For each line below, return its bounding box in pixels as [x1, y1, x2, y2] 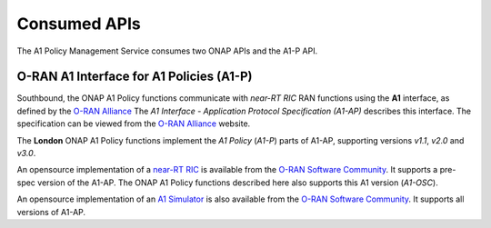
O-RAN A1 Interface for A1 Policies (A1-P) [16, 69, 253, 84]
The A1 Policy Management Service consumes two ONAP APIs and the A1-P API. [16, 45, 318, 56]
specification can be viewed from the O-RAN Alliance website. [16, 118, 251, 129]
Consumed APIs [16, 14, 141, 34]
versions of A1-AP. [16, 206, 86, 217]
